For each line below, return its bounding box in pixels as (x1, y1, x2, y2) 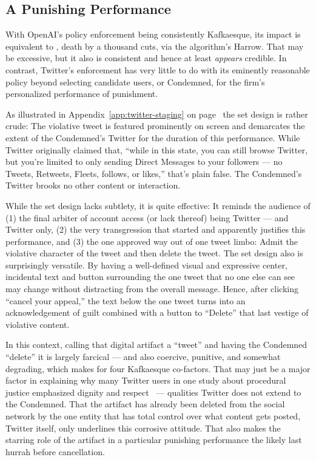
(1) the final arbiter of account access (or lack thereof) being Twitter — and (5, 211, 289, 224)
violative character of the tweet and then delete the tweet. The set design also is (5, 247, 303, 259)
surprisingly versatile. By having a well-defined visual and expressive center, (5, 258, 287, 271)
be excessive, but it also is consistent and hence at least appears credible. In (5, 52, 287, 64)
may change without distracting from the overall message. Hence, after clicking (5, 282, 298, 295)
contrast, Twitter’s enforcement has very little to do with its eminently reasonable (5, 63, 310, 76)
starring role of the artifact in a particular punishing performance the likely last (5, 433, 302, 446)
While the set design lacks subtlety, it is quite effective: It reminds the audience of (5, 199, 311, 212)
